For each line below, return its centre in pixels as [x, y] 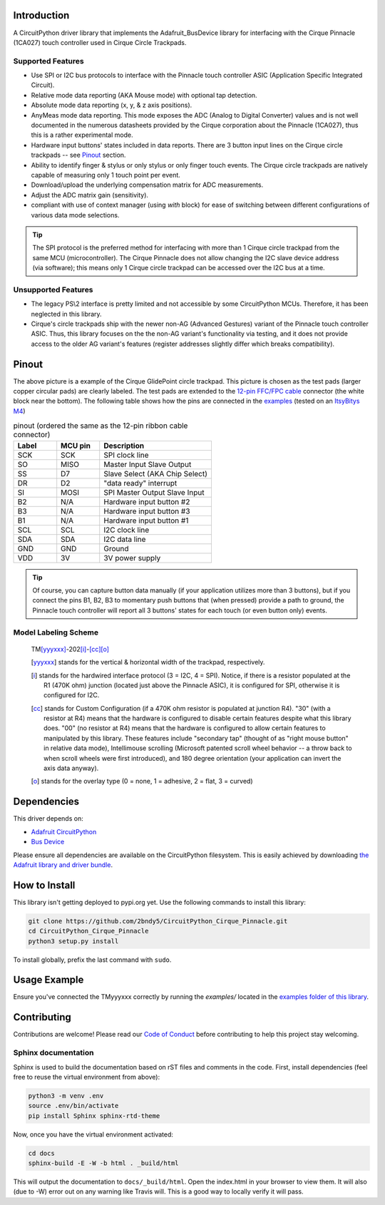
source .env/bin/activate [73, 1106]
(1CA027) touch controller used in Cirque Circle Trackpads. [100, 42]
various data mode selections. [75, 215]
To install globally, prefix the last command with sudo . [92, 960]
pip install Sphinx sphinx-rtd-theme [94, 1116]
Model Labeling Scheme [56, 632]
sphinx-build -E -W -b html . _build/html [103, 1163]
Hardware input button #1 [146, 521]
